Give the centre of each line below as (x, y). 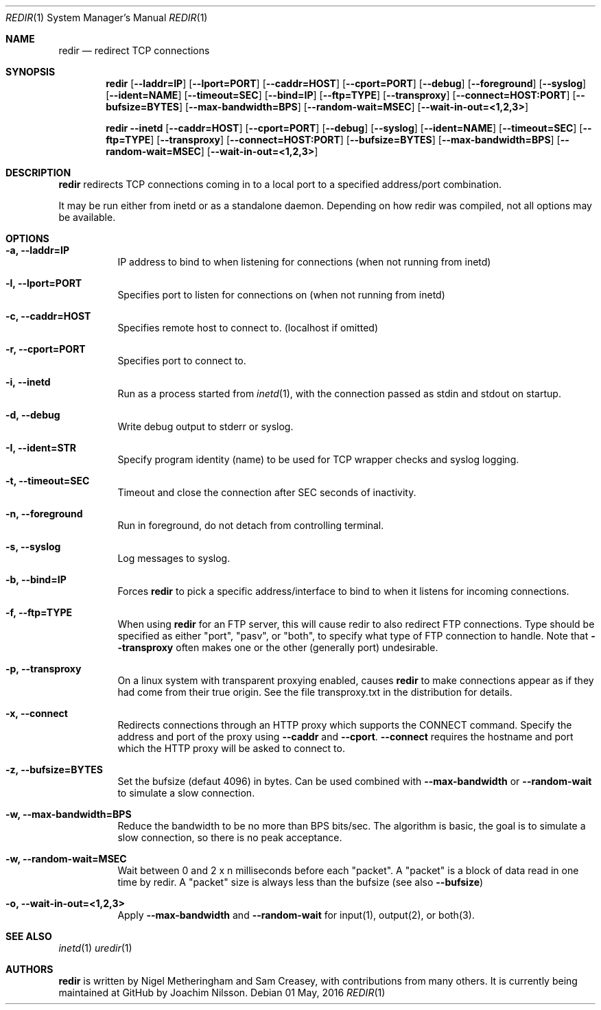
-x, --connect (37, 713)
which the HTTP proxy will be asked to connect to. (231, 748)
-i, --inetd (28, 382)
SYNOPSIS (31, 72)
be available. (87, 217)
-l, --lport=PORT (44, 283)
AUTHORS (30, 969)
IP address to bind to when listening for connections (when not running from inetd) (304, 262)
